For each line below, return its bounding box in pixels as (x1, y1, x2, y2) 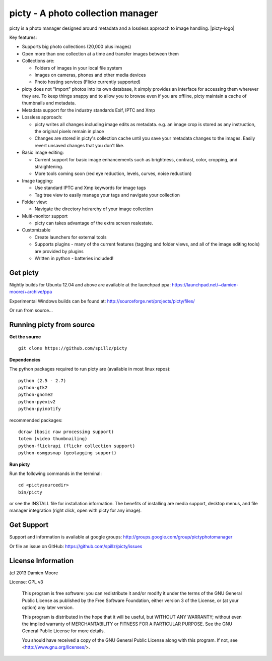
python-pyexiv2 (18, 399, 56, 404)
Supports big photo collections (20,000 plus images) (22, 43, 131, 50)
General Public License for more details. (22, 628, 105, 634)
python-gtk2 (18, 385, 48, 390)
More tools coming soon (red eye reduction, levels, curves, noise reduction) (34, 170, 192, 176)
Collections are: (22, 58, 55, 64)
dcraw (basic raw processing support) (18, 429, 114, 435)
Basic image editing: (22, 149, 64, 156)
